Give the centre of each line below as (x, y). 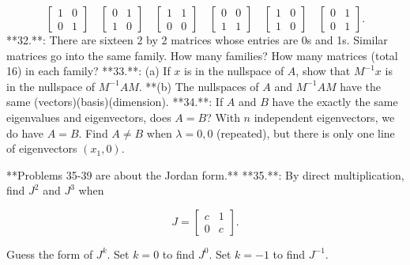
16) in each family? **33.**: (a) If (88, 71)
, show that (323, 71)
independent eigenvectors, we (324, 117)
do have (25, 132)
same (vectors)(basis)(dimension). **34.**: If (115, 102)
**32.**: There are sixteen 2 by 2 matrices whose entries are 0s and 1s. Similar (197, 40)
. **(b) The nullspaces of (199, 86)
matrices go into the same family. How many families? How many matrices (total (202, 55)
